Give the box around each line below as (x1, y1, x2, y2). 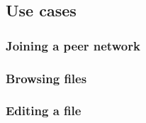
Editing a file (6, 102, 82, 119)
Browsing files (6, 69, 87, 87)
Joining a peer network (6, 36, 140, 54)
